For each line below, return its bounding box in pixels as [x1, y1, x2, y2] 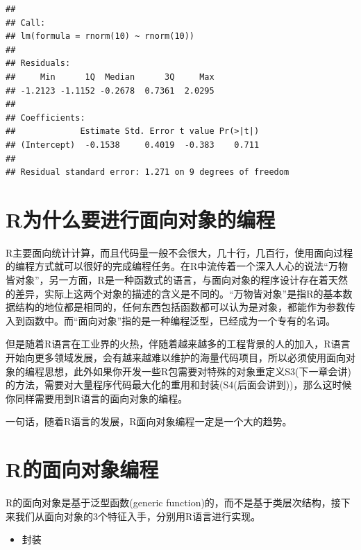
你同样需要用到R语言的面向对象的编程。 [6, 390, 188, 405]
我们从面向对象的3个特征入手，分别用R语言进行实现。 [15, 508, 261, 523]
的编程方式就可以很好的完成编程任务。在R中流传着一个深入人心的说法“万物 [6, 259, 348, 273]
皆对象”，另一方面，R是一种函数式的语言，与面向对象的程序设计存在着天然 [6, 273, 348, 287]
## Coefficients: [6, 112, 85, 123]
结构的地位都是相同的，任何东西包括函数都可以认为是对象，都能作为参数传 [15, 300, 355, 314]
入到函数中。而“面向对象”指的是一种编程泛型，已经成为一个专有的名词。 [6, 313, 336, 327]
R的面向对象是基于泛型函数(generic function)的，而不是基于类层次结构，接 [6, 495, 341, 510]
